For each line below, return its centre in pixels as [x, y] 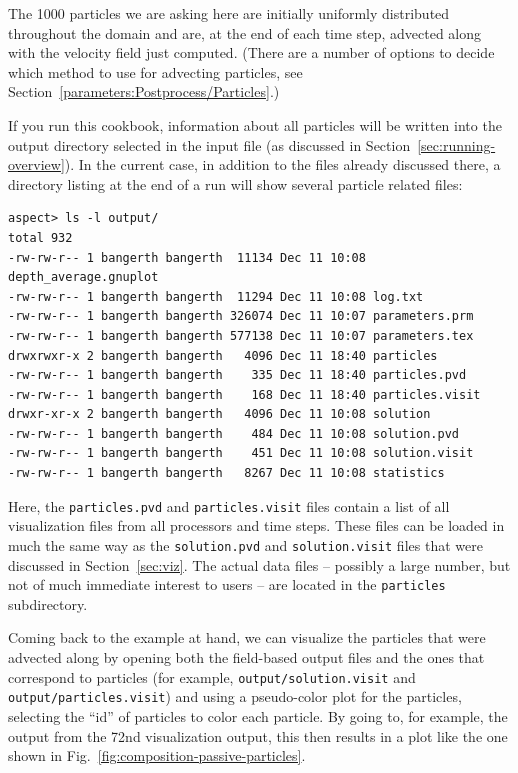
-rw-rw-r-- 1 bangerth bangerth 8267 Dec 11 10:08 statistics [226, 473]
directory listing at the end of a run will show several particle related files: [235, 183]
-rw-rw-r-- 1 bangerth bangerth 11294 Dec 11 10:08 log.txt [216, 296]
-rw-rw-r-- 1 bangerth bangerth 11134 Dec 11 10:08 [187, 257]
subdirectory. [48, 603]
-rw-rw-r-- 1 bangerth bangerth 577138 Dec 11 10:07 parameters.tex [241, 335]
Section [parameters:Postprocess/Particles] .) [144, 91]
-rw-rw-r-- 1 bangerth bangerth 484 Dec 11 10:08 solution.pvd [234, 433]
